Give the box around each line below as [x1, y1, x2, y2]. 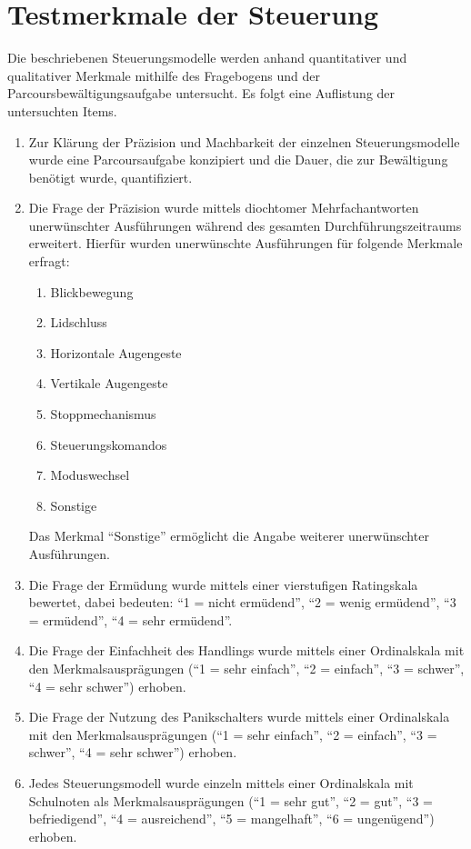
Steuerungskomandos [50, 434, 167, 454]
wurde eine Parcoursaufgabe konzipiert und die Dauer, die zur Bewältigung [28, 150, 448, 169]
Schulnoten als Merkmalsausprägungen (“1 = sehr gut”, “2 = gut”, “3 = [28, 791, 433, 810]
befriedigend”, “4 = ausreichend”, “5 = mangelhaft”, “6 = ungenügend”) [28, 809, 435, 828]
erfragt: [28, 252, 70, 271]
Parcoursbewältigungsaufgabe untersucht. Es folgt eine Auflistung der [7, 84, 396, 103]
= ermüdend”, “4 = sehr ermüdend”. [28, 610, 233, 629]
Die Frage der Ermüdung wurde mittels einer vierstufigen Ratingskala [28, 574, 418, 594]
